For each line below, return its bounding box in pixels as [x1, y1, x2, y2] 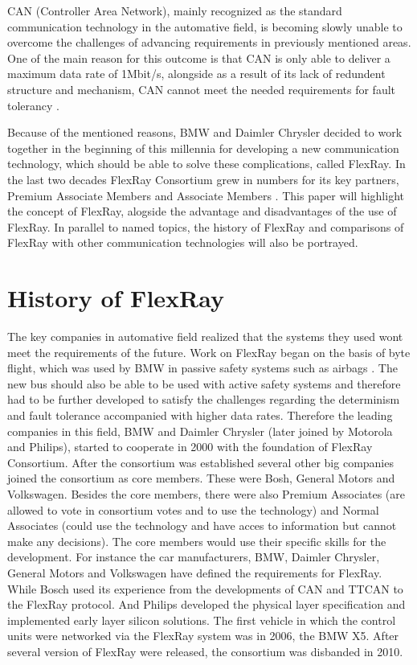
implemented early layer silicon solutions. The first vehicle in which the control [7, 611, 396, 628]
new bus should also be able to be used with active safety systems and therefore [7, 375, 401, 392]
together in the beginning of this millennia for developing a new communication [7, 139, 399, 156]
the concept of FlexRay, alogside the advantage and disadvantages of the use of [7, 203, 397, 220]
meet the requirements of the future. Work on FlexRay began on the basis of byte [7, 343, 411, 360]
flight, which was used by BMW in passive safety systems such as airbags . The [7, 359, 398, 376]
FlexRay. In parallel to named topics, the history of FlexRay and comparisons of [7, 218, 404, 235]
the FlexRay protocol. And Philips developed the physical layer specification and [7, 596, 406, 613]
